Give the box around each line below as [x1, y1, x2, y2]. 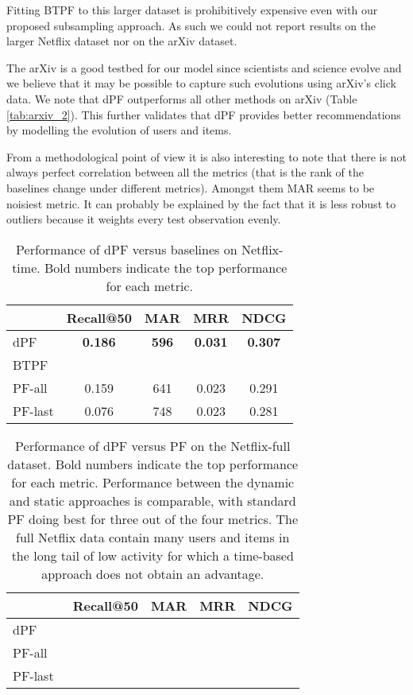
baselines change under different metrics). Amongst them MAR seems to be [6, 179, 375, 196]
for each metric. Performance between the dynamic [11, 472, 295, 491]
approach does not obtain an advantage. [41, 564, 264, 583]
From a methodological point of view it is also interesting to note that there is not [6, 148, 407, 165]
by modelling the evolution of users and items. [6, 122, 232, 138]
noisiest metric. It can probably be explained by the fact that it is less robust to [6, 195, 396, 212]
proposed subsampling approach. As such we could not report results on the [6, 17, 376, 33]
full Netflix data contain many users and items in [16, 527, 290, 546]
